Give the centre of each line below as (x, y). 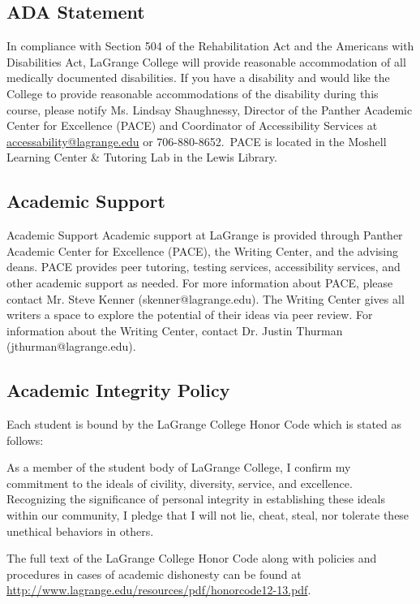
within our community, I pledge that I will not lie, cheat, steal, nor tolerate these (208, 515)
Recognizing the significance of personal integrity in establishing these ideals (196, 499)
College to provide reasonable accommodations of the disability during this (193, 93)
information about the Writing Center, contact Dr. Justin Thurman (175, 330)
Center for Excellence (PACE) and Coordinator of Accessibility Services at (192, 125)
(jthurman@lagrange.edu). (71, 346)
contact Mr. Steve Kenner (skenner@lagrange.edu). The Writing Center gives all (206, 298)
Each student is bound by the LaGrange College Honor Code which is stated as (204, 424)
